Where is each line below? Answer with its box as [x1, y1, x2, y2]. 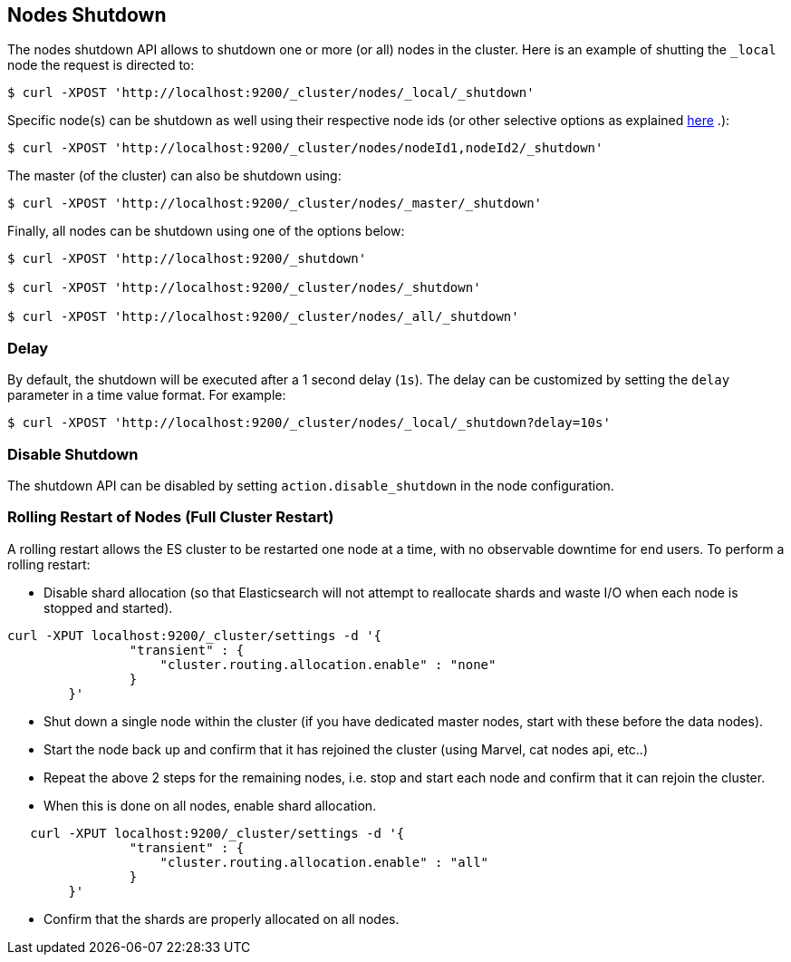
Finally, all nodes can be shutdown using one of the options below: [7, 223, 405, 239]
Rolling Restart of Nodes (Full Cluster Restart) [7, 508, 334, 527]
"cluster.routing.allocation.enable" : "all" [159, 854, 489, 870]
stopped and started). [43, 599, 173, 616]
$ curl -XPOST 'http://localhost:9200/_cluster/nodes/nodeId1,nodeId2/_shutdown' [7, 141, 603, 156]
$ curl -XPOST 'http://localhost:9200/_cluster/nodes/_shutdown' [7, 280, 481, 296]
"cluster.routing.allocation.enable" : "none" [159, 656, 497, 672]
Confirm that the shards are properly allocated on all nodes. [43, 910, 400, 927]
